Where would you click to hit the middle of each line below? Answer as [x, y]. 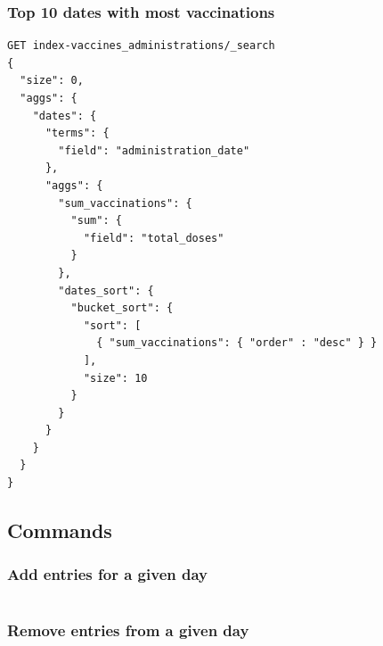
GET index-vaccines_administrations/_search [141, 46]
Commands [60, 530]
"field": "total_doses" [154, 238]
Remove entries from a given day [128, 629]
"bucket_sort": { [122, 308]
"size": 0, [52, 81]
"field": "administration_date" [154, 150]
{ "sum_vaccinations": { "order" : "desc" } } [237, 343]
